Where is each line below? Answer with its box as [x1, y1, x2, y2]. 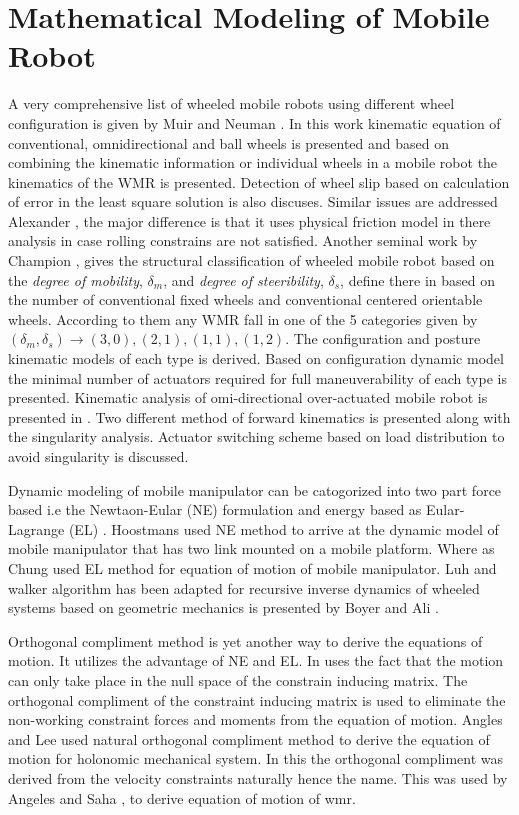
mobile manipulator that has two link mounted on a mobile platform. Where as [8, 538, 495, 559]
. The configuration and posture [285, 328, 481, 349]
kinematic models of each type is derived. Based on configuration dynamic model [8, 348, 504, 369]
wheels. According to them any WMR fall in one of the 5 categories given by [8, 308, 478, 329]
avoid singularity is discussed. [8, 446, 189, 466]
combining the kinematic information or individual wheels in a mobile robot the [8, 152, 498, 173]
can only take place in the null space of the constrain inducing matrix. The [8, 669, 468, 690]
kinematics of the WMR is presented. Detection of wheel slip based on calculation [8, 171, 510, 192]
